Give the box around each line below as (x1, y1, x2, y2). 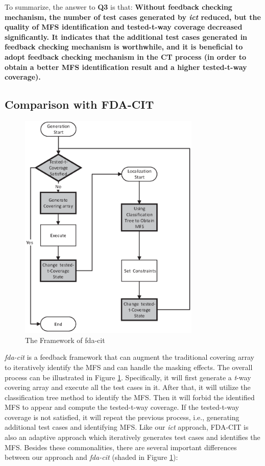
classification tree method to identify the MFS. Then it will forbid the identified (5, 391, 255, 402)
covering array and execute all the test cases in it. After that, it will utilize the (5, 382, 251, 393)
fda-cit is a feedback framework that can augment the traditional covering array (5, 352, 254, 362)
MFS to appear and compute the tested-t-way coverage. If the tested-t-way (5, 402, 239, 412)
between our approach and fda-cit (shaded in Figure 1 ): (5, 452, 178, 462)
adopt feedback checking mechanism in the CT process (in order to (5, 51, 247, 62)
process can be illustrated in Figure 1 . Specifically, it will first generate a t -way (5, 372, 251, 382)
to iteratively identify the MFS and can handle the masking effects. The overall (5, 361, 253, 372)
